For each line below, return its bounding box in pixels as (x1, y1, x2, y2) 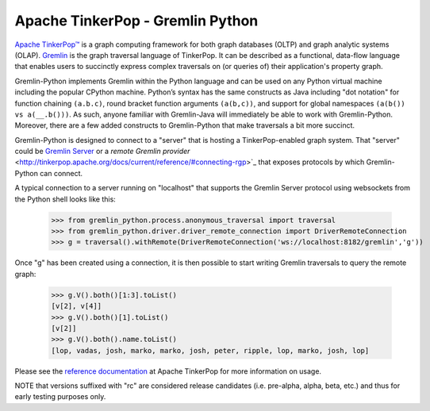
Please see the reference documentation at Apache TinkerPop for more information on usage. (14, 366, 321, 376)
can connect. (40, 168, 83, 178)
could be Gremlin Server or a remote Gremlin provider (14, 147, 190, 156)
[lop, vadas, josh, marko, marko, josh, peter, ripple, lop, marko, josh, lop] (51, 346, 370, 355)
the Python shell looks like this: (14, 194, 117, 204)
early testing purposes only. (14, 392, 106, 401)
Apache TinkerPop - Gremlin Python (14, 12, 259, 29)
